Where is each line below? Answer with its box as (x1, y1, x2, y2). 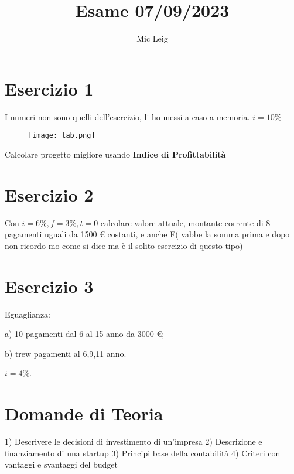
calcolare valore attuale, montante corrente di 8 (100, 216, 271, 229)
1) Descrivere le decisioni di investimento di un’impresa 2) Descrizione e (5, 435, 262, 448)
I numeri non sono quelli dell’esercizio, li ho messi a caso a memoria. (5, 110, 250, 122)
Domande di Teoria (5, 401, 163, 425)
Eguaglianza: (5, 308, 50, 320)
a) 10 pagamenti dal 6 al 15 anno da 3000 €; (5, 328, 165, 340)
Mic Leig (136, 32, 168, 45)
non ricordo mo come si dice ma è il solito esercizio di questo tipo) (5, 239, 243, 251)
